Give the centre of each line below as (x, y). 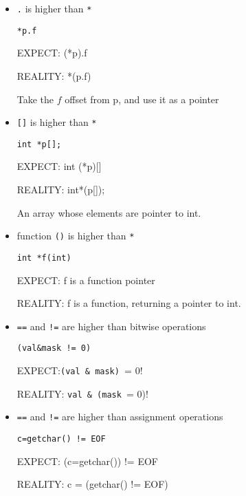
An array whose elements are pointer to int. (109, 212)
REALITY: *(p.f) (54, 75)
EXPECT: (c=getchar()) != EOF (87, 461)
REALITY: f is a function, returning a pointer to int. (129, 303)
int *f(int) (44, 258)
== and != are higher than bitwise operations (111, 326)
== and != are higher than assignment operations (120, 417)
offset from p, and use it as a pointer (142, 99)
